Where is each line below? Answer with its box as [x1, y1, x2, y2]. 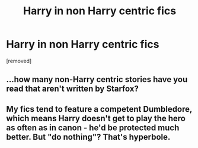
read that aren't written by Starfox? [6, 84, 139, 94]
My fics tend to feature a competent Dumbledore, [6, 104, 193, 114]
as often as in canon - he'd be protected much [6, 122, 180, 133]
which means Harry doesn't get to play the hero [6, 113, 186, 123]
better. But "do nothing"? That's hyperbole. [6, 132, 171, 142]
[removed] [6, 57, 32, 64]
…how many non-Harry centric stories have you [6, 74, 188, 84]
